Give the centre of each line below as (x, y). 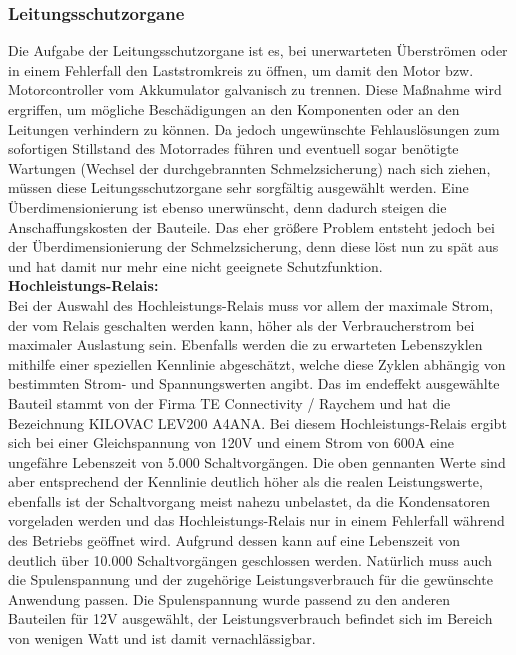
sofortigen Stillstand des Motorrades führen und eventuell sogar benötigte (233, 148)
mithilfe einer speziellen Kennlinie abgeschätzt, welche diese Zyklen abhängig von (257, 363)
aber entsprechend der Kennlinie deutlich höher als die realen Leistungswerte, (245, 481)
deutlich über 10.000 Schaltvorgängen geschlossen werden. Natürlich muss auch (250, 559)
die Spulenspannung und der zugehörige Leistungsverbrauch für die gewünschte (250, 579)
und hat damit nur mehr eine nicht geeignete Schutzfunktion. (195, 265)
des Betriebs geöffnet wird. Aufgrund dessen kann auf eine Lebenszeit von (234, 540)
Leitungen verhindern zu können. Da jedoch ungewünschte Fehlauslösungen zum (254, 128)
